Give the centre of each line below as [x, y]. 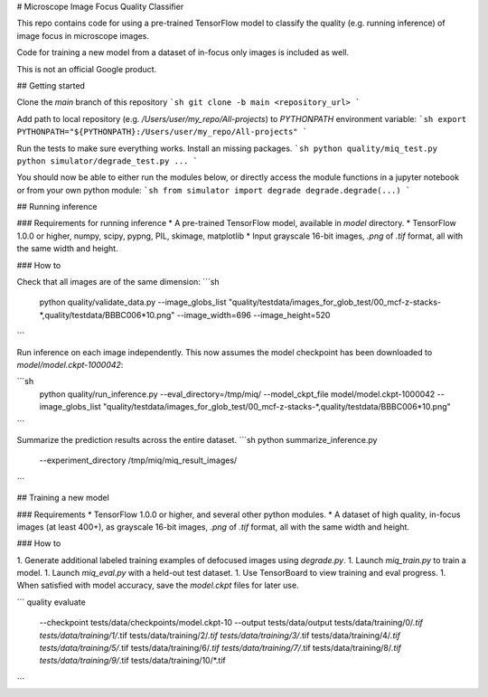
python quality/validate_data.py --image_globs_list [133, 302]
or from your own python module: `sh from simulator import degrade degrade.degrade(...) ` [214, 190]
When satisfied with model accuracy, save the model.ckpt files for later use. [158, 585]
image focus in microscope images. [83, 35]
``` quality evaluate [51, 602]
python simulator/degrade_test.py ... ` [108, 161]
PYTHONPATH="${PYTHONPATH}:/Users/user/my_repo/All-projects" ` [162, 132]
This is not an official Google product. [87, 69]
